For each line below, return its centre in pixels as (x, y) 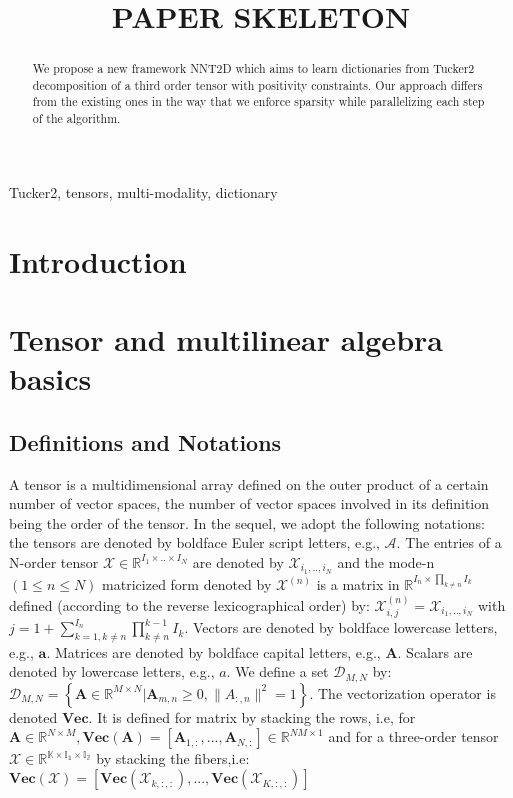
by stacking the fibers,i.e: (173, 758)
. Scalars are (435, 651)
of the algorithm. (76, 118)
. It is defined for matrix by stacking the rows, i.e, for (252, 716)
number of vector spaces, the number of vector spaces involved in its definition (249, 503)
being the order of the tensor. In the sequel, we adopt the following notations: (247, 522)
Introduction (98, 260)
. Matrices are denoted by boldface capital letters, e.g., (213, 651)
